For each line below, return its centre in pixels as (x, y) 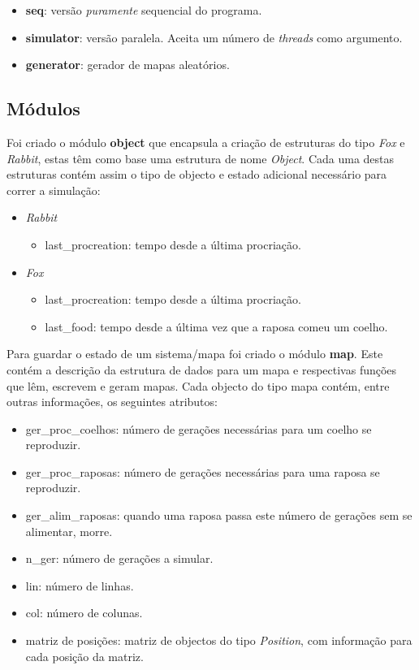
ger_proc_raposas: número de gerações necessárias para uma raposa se (203, 471)
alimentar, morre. (69, 531)
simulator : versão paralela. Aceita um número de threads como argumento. (214, 37)
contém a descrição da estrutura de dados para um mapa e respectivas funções (202, 369)
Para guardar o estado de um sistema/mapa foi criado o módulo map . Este (195, 354)
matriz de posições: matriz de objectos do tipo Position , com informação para (219, 640)
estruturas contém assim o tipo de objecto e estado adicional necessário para (197, 174)
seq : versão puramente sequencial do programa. (144, 10)
